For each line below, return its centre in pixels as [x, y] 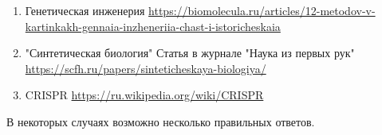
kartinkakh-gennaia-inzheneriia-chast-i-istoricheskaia [153, 26]
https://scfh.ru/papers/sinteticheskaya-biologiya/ [146, 68]
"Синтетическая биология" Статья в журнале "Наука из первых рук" [190, 53]
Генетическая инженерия [85, 10]
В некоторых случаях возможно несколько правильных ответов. [161, 121]
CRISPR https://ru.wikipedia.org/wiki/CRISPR [144, 95]
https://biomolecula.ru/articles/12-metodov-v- [262, 10]
